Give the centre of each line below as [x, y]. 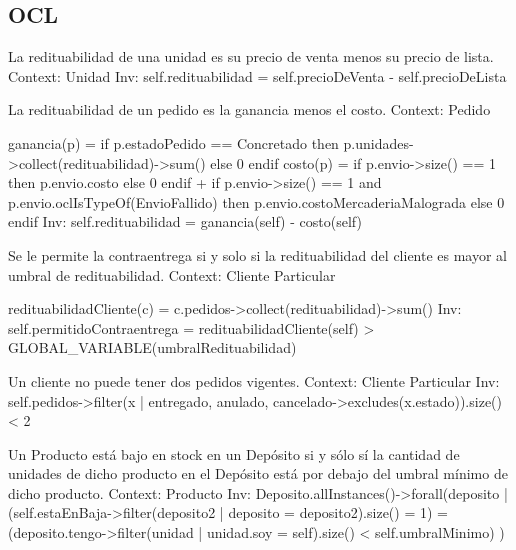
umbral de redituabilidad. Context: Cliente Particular [172, 274]
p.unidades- [378, 142]
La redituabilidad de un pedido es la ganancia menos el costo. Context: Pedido [249, 109]
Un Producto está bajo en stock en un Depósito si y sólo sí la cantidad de [234, 453]
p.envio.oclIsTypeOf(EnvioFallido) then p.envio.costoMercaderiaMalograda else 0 [256, 201]
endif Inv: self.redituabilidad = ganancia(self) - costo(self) [185, 221]
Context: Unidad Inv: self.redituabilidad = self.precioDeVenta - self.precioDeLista [257, 75]
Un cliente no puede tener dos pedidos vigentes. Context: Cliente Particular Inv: [254, 380]
